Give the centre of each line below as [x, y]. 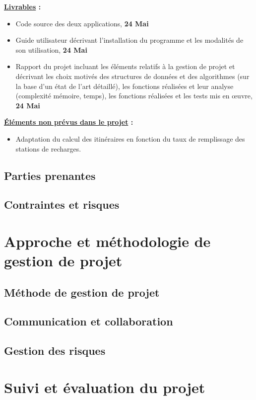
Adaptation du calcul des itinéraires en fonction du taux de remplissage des [130, 138]
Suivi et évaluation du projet [105, 387]
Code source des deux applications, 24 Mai [82, 23]
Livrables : [23, 6]
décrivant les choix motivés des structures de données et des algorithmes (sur [132, 76]
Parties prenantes [50, 175]
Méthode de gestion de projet [82, 292]
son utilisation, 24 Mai [51, 49]
